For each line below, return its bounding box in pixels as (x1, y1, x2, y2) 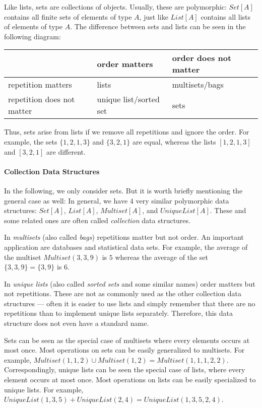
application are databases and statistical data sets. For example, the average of (4, 241, 248, 252)
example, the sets (4, 136, 57, 147)
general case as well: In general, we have (4, 195, 128, 206)
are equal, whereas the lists (132, 136, 216, 147)
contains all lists (201, 11, 250, 22)
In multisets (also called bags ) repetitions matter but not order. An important (4, 232, 244, 242)
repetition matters (8, 79, 72, 91)
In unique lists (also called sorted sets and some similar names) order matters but (4, 278, 255, 289)
